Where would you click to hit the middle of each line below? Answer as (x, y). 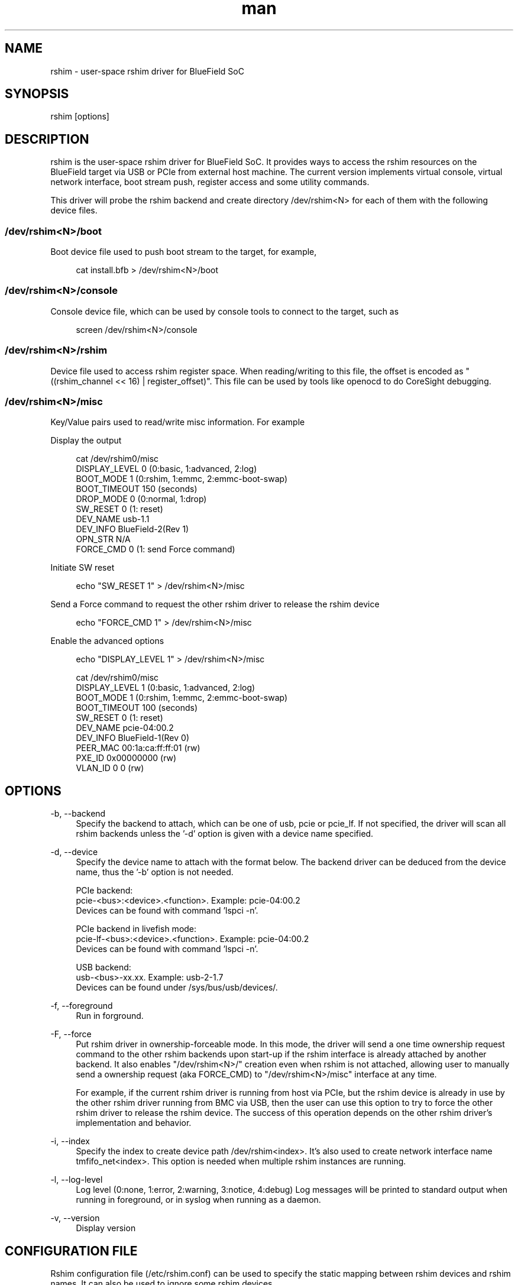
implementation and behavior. (134, 1123)
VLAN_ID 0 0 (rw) (110, 768)
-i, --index (70, 1141)
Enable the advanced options (107, 641)
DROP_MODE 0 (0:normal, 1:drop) (141, 499)
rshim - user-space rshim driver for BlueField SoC (147, 71)
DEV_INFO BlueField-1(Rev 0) (132, 738)
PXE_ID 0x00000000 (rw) (126, 758)
